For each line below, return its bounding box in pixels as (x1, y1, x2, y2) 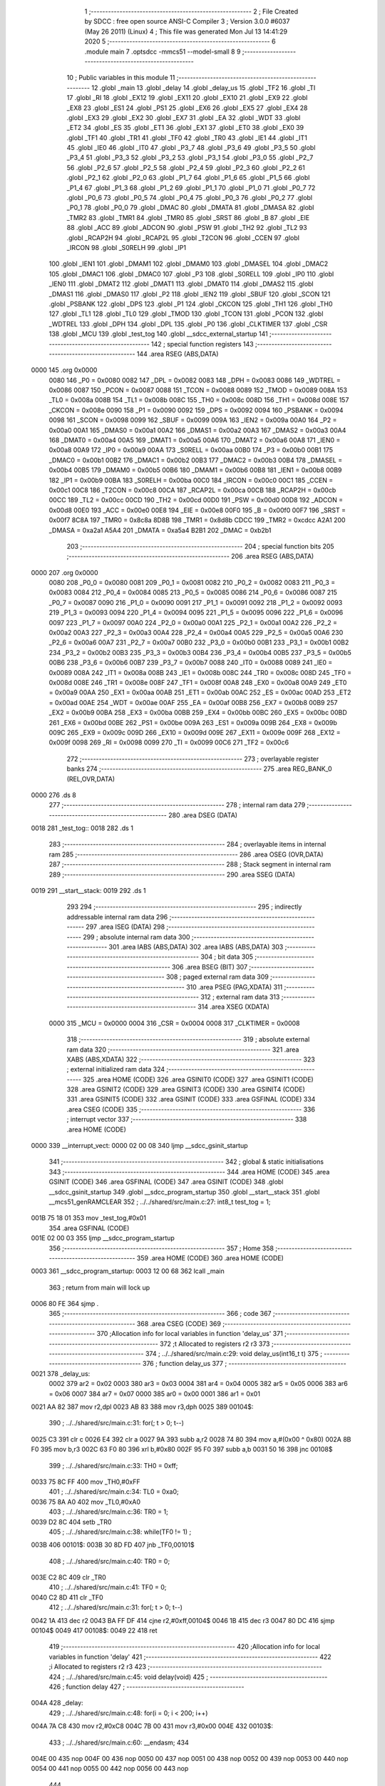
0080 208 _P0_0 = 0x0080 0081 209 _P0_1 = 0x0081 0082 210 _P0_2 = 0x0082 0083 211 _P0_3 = (48, 579, 335, 587)
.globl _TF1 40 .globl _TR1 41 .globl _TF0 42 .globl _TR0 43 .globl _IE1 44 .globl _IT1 (66, 133, 308, 142)
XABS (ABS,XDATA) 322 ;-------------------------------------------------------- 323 (66, 1054, 315, 1064)
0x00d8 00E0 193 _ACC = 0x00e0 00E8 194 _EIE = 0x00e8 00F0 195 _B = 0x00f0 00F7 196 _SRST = (48, 506, 346, 514)
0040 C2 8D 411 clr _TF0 (31, 1593, 103, 1602)
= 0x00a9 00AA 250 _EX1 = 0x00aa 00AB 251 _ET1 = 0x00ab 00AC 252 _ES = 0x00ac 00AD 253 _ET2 (48, 688, 351, 697)
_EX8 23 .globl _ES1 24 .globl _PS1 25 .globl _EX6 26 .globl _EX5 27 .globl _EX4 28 (66, 104, 308, 112)
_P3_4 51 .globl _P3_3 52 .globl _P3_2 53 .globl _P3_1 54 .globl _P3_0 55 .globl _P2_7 (66, 154, 314, 162)
